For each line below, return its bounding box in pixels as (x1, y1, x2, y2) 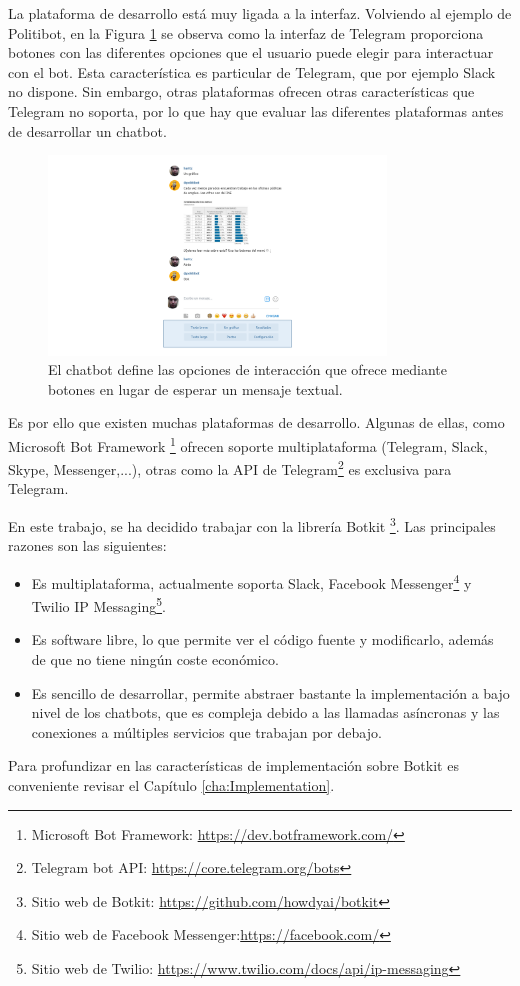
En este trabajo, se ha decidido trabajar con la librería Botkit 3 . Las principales (8, 513, 496, 536)
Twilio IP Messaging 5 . (31, 593, 166, 616)
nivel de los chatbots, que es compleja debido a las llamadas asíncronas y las (31, 702, 500, 723)
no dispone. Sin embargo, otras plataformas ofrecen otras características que (8, 81, 475, 102)
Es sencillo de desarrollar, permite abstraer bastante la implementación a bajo (31, 682, 510, 703)
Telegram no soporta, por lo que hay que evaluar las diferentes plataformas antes (8, 100, 504, 121)
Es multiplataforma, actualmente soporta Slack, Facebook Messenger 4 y (31, 569, 472, 593)
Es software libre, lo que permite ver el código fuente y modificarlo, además (31, 629, 494, 650)
